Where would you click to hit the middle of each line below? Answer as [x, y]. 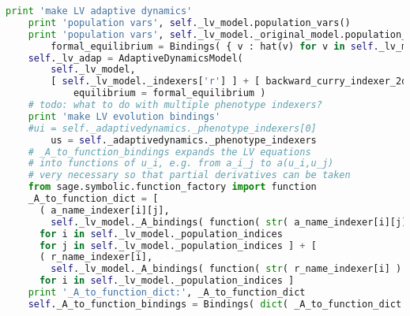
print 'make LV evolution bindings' [124, 116]
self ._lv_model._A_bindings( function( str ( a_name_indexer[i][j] [229, 222]
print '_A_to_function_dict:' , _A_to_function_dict [167, 292]
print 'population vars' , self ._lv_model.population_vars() [189, 22]
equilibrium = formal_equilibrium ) [169, 93]
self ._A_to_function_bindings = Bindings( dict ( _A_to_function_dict [215, 304]
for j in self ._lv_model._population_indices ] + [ [178, 245]
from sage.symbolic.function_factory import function [172, 187]
